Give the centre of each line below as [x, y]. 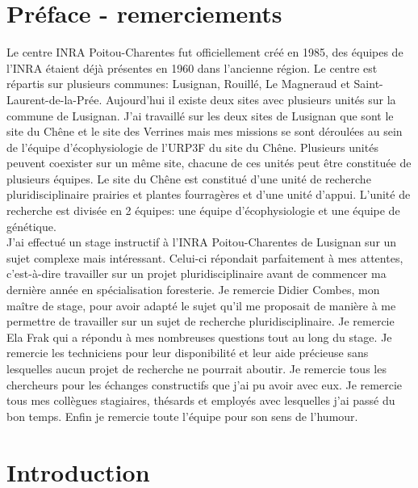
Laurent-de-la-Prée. [54, 99]
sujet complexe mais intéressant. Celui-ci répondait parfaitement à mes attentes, [205, 257]
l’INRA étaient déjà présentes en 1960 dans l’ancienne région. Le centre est [192, 67]
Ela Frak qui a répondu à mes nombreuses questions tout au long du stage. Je [199, 337]
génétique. [31, 226]
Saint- [368, 84]
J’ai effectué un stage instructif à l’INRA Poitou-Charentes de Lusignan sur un [202, 242]
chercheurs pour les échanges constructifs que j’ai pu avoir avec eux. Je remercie [205, 384]
